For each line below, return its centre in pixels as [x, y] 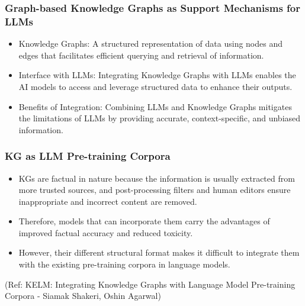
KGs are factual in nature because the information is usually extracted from [157, 178]
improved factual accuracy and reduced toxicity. [106, 232]
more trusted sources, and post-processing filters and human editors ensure [155, 190]
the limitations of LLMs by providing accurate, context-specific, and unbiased [160, 118]
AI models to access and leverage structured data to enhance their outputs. [155, 86]
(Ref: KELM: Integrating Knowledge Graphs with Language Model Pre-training [150, 284]
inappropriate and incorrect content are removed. [108, 201]
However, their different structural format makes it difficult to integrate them [159, 252]
